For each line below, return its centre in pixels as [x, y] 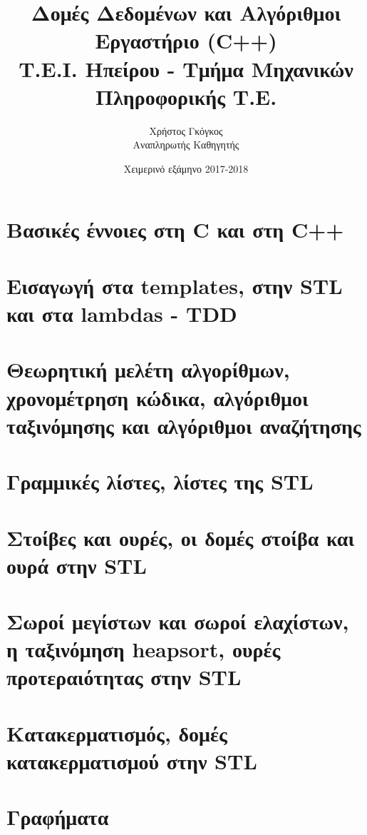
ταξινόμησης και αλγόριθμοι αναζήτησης [184, 425]
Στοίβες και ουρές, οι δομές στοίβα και [181, 537]
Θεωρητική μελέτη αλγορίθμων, [148, 369]
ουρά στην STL [77, 565]
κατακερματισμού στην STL [132, 761]
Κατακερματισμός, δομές [117, 733]
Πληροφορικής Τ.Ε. [186, 96]
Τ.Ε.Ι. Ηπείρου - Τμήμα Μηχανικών [186, 68]
